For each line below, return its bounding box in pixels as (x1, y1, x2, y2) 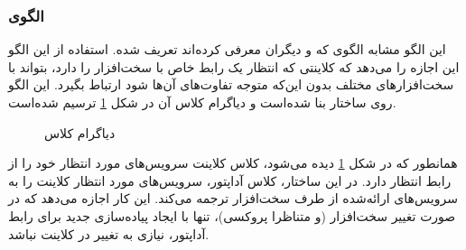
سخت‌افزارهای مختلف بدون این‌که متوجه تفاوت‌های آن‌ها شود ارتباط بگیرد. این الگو (8, 75, 454, 94)
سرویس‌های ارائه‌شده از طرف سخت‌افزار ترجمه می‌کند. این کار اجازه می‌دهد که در (8, 189, 458, 208)
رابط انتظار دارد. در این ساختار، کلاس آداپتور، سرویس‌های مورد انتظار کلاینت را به (8, 171, 452, 190)
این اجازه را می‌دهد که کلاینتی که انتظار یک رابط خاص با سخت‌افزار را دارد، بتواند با (8, 57, 460, 76)
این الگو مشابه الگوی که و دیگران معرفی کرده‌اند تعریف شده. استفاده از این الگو (8, 40, 446, 59)
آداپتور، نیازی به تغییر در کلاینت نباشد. (8, 224, 210, 243)
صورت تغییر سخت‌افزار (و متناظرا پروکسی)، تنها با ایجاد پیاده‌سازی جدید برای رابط (8, 206, 456, 225)
